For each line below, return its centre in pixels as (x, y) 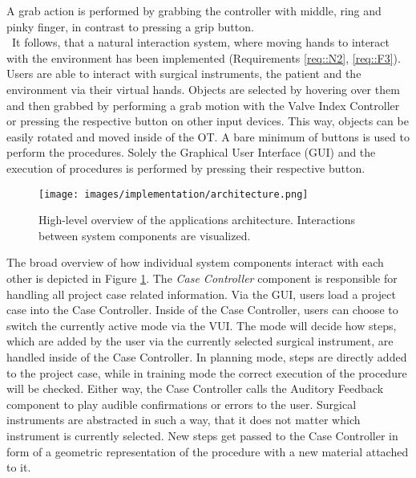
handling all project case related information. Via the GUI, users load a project (201, 294)
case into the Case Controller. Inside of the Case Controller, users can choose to (202, 310)
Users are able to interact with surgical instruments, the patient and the (184, 74)
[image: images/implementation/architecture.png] (174, 194)
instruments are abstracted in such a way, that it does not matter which (184, 420)
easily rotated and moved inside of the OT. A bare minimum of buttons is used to (208, 136)
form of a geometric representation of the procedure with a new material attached (208, 451)
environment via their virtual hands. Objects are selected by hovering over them (203, 89)
